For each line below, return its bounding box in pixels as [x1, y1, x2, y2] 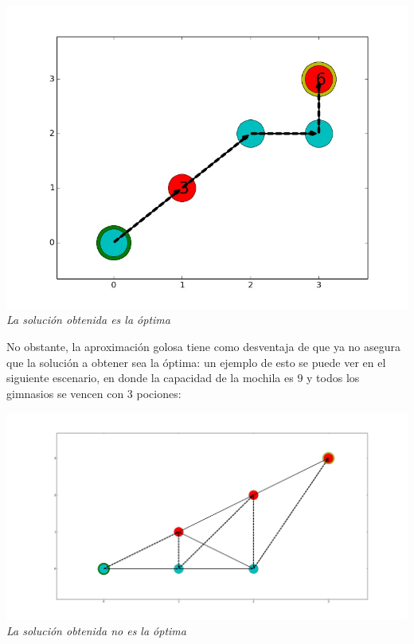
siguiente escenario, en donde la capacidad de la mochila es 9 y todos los [6, 369, 360, 386]
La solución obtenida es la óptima [6, 311, 170, 328]
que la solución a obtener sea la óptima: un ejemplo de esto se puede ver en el [6, 353, 386, 370]
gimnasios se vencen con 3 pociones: [6, 384, 182, 401]
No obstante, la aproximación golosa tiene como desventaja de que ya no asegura [6, 338, 401, 355]
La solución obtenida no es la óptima [6, 623, 186, 639]
